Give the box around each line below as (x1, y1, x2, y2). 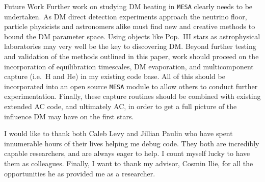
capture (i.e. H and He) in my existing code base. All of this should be (4, 71, 225, 82)
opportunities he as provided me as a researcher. (4, 168, 155, 178)
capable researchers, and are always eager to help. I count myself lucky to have (4, 148, 250, 159)
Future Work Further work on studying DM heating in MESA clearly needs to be (4, 1, 253, 11)
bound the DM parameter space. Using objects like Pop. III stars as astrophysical (4, 31, 260, 41)
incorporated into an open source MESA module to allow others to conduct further (4, 81, 258, 91)
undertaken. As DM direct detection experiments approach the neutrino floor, (4, 11, 247, 21)
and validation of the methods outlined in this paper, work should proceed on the (4, 51, 259, 62)
